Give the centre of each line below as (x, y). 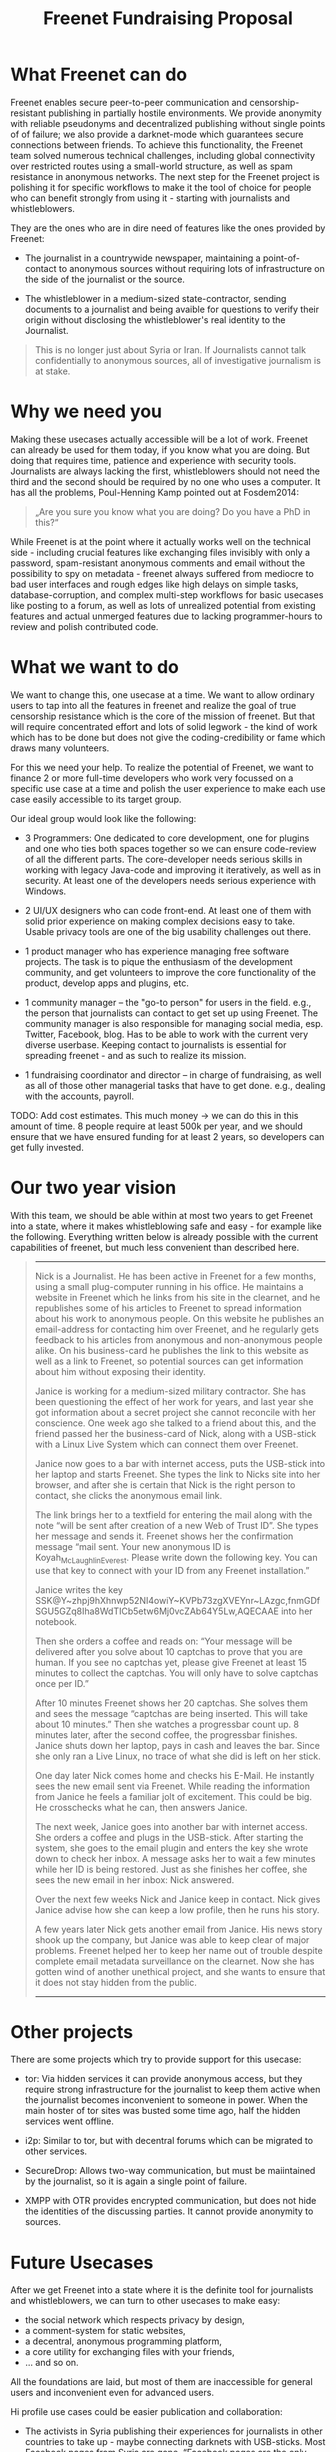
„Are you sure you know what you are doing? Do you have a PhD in (172, 511)
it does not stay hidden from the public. (116, 1982)
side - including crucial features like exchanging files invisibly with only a (160, 552)
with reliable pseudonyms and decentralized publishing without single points (168, 123)
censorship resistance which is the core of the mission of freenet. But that (163, 716)
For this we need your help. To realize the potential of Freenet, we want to (162, 767)
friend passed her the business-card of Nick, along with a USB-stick (175, 1433)
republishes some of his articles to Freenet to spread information (168, 1308)
